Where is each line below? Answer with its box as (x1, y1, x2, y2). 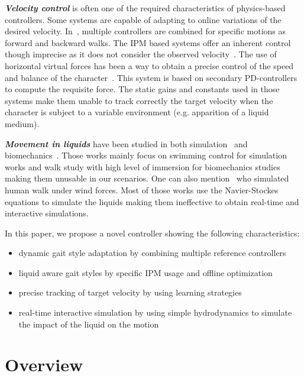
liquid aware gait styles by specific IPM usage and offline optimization (18, 266, 273, 278)
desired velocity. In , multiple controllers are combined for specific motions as (5, 25, 286, 37)
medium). (5, 117, 40, 129)
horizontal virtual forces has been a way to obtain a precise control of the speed (5, 59, 294, 72)
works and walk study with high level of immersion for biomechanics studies (5, 160, 280, 173)
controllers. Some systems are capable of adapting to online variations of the (5, 13, 282, 25)
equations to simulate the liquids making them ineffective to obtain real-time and (5, 195, 299, 208)
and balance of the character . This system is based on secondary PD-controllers (5, 71, 297, 83)
